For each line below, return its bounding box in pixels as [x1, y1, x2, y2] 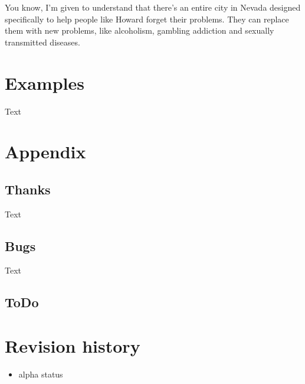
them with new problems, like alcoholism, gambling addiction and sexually [5, 24, 274, 37]
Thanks [5, 180, 51, 198]
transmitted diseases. [5, 35, 80, 48]
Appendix [5, 139, 86, 164]
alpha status [18, 367, 63, 380]
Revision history [5, 334, 140, 358]
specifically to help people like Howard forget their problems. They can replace [5, 12, 289, 25]
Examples [5, 70, 84, 95]
